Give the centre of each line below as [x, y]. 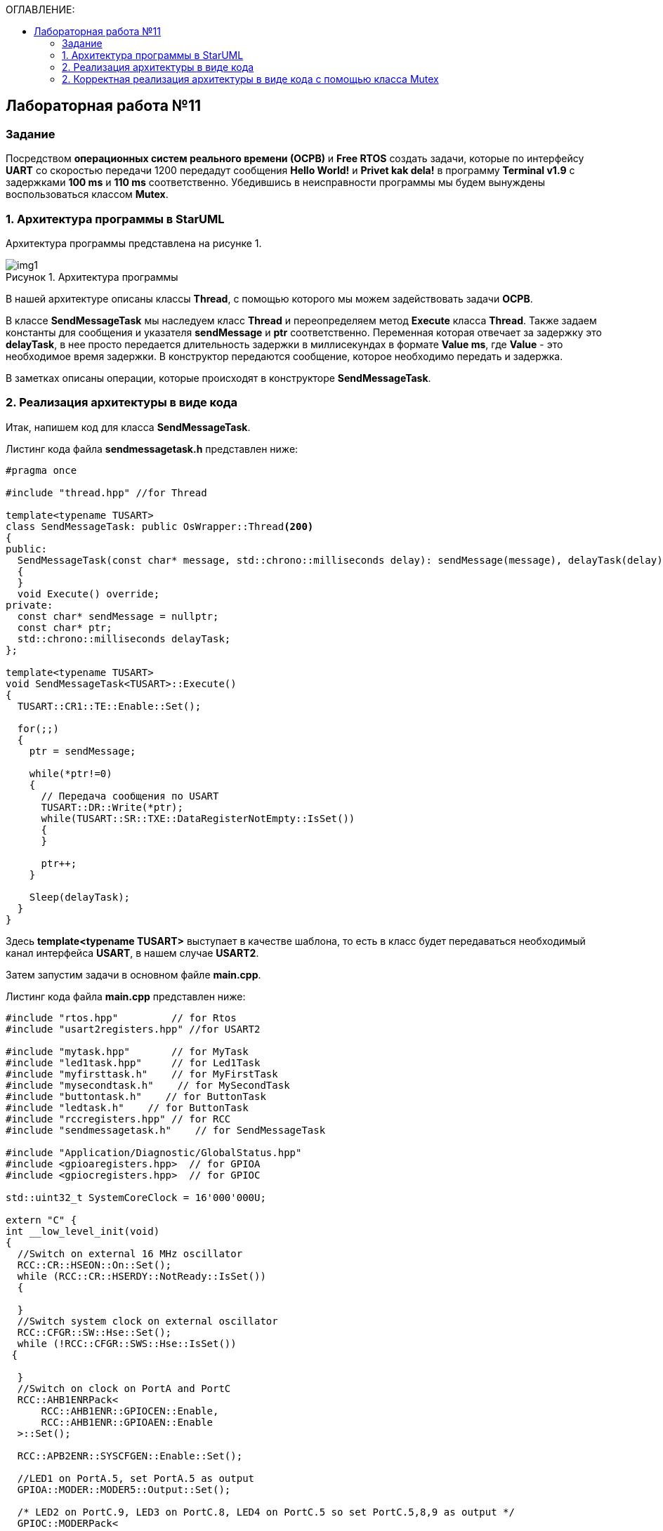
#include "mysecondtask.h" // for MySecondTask [148, 1085]
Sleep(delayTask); [80, 897]
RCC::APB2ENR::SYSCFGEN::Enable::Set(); [130, 1456]
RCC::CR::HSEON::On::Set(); [94, 1265]
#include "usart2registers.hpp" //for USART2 [133, 1029]
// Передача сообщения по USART [130, 796]
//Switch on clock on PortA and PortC [124, 1388]
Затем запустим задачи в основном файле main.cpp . [133, 974]
